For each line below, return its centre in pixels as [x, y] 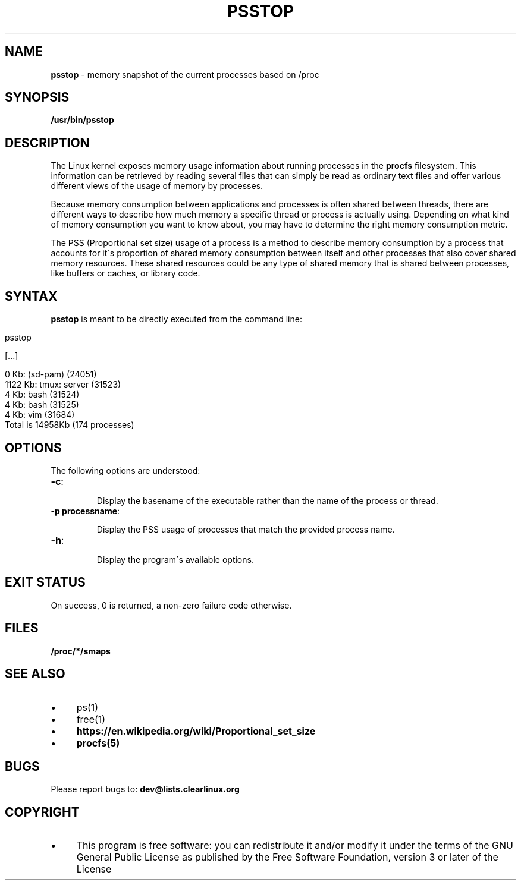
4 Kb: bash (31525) [42, 405]
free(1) [91, 719]
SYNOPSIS [37, 97]
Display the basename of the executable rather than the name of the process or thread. [267, 500]
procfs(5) [98, 743]
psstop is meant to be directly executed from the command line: [176, 319]
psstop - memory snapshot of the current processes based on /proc [185, 74]
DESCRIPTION [47, 143]
